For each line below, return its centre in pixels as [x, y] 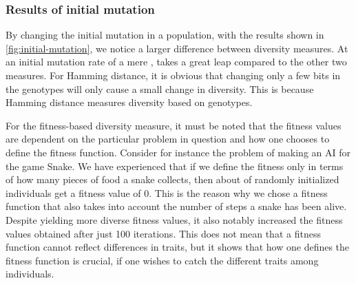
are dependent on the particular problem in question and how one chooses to [168, 139]
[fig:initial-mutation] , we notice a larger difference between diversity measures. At [177, 48]
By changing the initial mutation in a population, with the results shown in [165, 35]
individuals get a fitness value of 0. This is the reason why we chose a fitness [167, 192]
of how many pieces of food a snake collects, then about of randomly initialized [172, 179]
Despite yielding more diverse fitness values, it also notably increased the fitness [174, 219]
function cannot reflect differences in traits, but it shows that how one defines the [178, 247]
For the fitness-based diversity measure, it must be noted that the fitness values [174, 125]
